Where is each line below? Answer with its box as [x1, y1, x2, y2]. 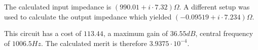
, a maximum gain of [103, 28, 168, 38]
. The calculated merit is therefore [41, 37, 148, 48]
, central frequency [195, 28, 253, 38]
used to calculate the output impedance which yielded [4, 11, 172, 21]
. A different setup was [179, 1, 250, 11]
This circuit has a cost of [4, 28, 82, 38]
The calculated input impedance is [4, 1, 112, 11]
